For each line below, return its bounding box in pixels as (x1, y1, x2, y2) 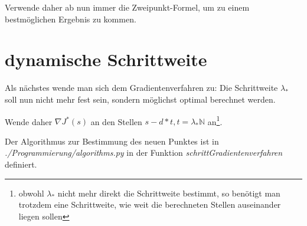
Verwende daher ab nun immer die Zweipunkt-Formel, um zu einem (5, 1, 250, 13)
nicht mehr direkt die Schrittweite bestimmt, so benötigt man (57, 186, 280, 199)
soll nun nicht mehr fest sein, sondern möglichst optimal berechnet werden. (5, 93, 276, 105)
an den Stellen (90, 115, 142, 127)
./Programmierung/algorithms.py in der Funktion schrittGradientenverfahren (5, 146, 283, 159)
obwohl (18, 186, 44, 199)
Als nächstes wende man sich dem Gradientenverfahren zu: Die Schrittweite (5, 81, 278, 94)
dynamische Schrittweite (5, 47, 207, 71)
